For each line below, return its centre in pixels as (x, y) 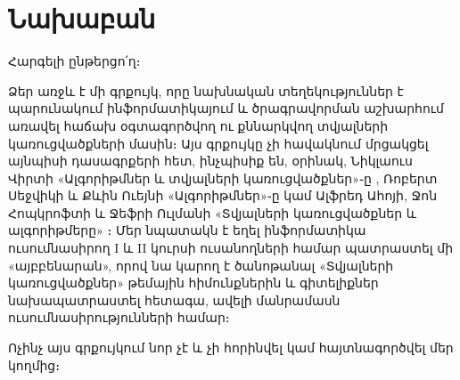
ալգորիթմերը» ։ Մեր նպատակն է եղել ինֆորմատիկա (187, 230)
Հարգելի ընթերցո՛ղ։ (74, 61)
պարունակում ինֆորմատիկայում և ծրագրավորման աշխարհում (226, 108)
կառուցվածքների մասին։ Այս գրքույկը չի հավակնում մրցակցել (218, 143)
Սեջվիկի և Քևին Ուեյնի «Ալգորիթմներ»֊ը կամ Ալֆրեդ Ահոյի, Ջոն (223, 195)
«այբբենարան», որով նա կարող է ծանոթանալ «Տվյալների (201, 265)
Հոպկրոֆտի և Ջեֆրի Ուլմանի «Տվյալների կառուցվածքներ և (213, 212)
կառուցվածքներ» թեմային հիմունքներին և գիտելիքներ (193, 283)
